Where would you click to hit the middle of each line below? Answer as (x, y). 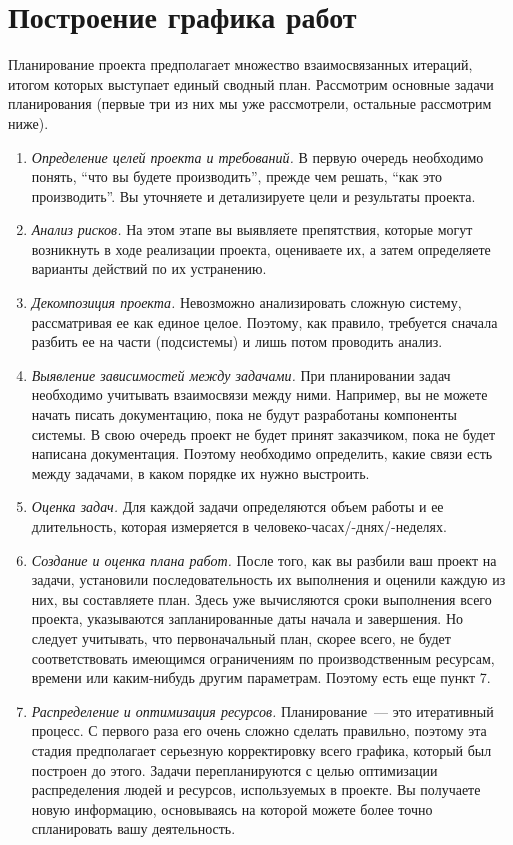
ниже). (28, 122)
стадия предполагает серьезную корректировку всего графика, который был (261, 749)
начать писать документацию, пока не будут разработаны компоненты (244, 414)
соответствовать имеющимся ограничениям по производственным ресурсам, (263, 657)
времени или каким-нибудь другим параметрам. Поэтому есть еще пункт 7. (261, 677)
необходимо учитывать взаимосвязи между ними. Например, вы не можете (259, 394)
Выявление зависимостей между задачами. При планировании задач (241, 374)
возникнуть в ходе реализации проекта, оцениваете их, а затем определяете (261, 248)
